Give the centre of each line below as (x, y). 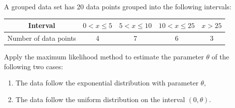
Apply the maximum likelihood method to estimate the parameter (104, 57)
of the (220, 57)
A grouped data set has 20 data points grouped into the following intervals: (118, 6)
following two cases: (34, 66)
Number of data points (42, 38)
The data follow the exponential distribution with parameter (107, 83)
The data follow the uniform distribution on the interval (100, 99)
